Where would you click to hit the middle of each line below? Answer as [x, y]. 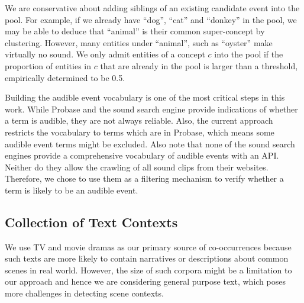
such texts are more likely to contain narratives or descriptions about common [147, 258]
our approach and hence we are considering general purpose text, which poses [145, 281]
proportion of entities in [48, 65]
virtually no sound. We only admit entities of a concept [105, 54]
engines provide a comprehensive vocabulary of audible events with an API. [142, 155]
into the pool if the [249, 54]
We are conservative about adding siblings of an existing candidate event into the [152, 8]
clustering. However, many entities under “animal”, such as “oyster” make [139, 42]
